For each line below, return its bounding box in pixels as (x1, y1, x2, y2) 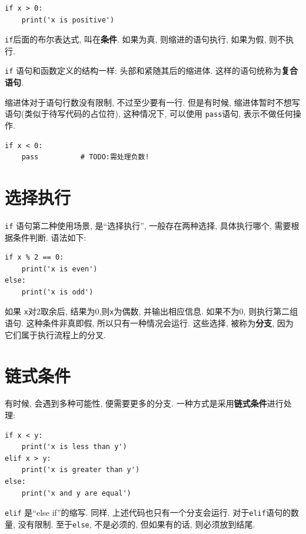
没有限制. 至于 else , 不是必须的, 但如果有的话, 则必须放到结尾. (18, 517, 255, 530)
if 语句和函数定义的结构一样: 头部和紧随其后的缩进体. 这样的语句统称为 (5, 64, 282, 77)
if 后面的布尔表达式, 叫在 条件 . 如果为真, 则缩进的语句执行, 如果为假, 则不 (5, 33, 286, 45)
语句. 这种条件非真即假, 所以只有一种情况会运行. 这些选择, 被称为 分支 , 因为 (5, 317, 294, 329)
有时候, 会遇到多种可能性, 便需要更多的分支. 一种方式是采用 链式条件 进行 (5, 397, 284, 409)
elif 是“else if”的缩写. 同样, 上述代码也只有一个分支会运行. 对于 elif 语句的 (5, 506, 291, 519)
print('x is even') (21, 264, 98, 273)
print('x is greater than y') (21, 466, 140, 474)
